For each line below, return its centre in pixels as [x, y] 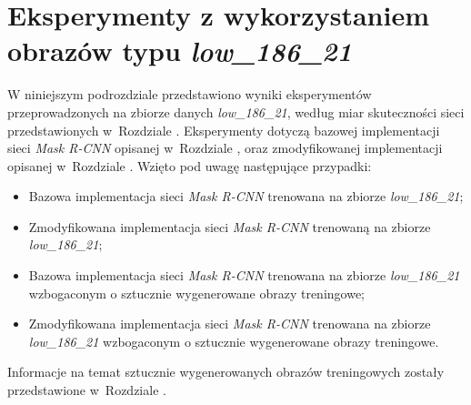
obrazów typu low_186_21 [180, 51]
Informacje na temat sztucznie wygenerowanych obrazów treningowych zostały [226, 372]
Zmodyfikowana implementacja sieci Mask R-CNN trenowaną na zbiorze [230, 226]
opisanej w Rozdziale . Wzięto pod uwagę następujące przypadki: [190, 165]
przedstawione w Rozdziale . [87, 390]
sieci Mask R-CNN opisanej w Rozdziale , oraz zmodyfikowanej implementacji [225, 148]
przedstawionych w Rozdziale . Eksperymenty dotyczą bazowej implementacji [224, 130]
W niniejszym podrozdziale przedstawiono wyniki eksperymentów [190, 94]
